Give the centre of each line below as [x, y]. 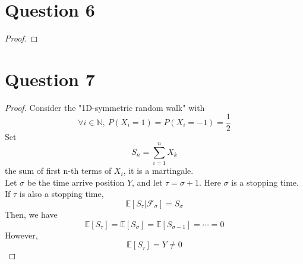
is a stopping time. [265, 182]
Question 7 [50, 79]
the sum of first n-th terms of [58, 171]
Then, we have [31, 214]
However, [21, 235]
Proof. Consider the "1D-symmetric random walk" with [105, 107]
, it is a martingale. [158, 171]
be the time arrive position [76, 182]
